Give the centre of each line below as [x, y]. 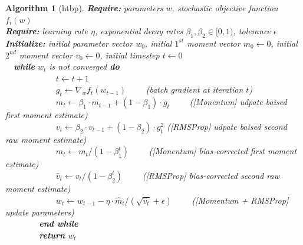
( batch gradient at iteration [195, 89]
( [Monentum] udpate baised [238, 102]
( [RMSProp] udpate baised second [227, 126]
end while [59, 223]
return [52, 235]
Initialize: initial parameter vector [69, 43]
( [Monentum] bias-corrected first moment [223, 151]
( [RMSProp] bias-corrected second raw [211, 175]
